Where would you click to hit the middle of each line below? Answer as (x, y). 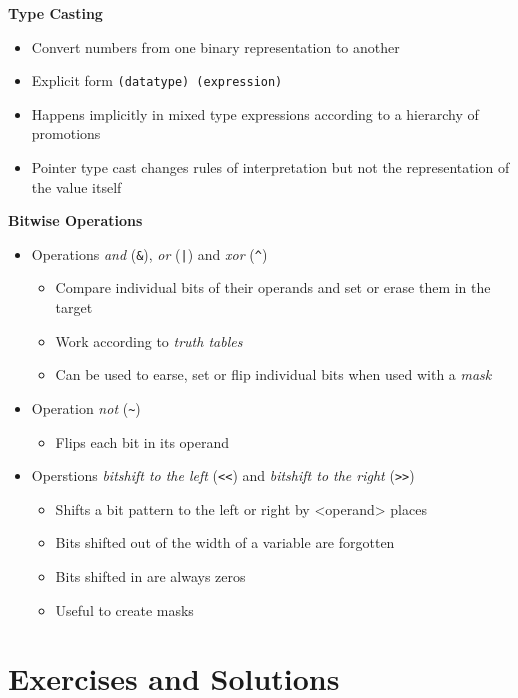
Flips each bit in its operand (142, 441)
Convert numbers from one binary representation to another (215, 46)
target (74, 307)
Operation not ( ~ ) (86, 407)
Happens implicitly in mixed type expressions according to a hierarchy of (255, 113)
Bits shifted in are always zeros (150, 575)
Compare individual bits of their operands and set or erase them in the (273, 287)
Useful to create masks (124, 609)
